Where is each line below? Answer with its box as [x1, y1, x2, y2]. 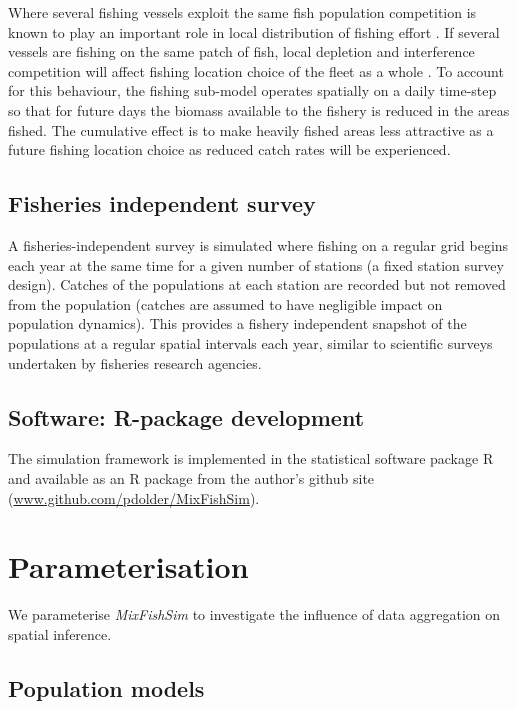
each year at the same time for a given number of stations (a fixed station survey [8, 254, 504, 275]
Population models [8, 672, 205, 703]
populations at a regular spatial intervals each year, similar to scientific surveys [8, 332, 493, 353]
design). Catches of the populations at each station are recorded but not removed [8, 274, 506, 295]
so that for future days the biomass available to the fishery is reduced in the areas [8, 99, 510, 120]
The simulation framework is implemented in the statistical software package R [8, 448, 494, 469]
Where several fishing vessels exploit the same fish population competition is [8, 2, 477, 22]
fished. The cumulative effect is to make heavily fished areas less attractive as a [8, 119, 494, 140]
